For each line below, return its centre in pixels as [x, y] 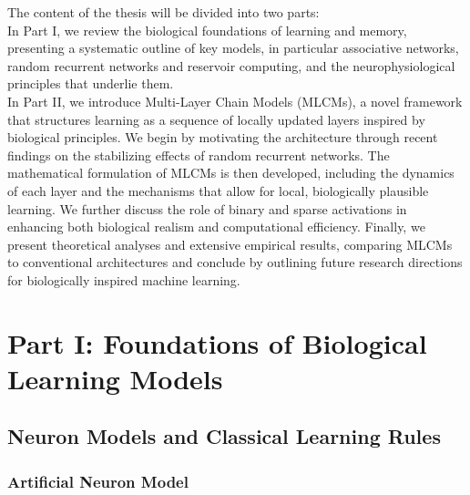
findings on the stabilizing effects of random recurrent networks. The [199, 155]
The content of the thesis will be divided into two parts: [163, 12]
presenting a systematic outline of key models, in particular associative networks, [233, 48]
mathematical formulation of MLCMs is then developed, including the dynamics [231, 173]
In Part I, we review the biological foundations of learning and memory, [207, 30]
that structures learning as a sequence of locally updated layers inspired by [216, 119]
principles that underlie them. [91, 83]
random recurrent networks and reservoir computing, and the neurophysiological [231, 65]
